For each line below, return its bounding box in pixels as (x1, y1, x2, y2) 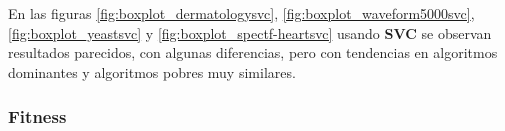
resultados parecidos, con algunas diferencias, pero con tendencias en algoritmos (8, 42, 498, 63)
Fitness (8, 104, 67, 129)
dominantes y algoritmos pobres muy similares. (8, 61, 296, 82)
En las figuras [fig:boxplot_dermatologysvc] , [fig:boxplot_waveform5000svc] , (8, 3, 475, 23)
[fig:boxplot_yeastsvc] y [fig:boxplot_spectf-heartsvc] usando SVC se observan (8, 22, 492, 43)
